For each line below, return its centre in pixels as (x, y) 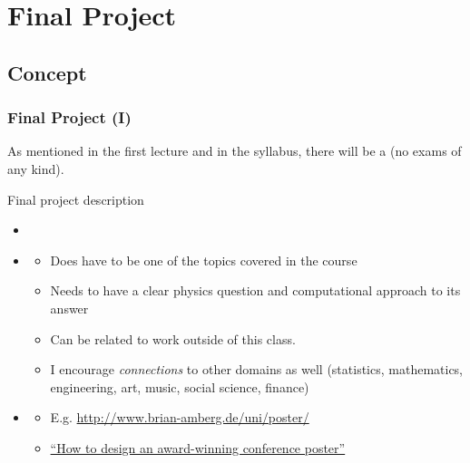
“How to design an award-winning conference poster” (198, 447)
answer (69, 308)
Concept (47, 72)
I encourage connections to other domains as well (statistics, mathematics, (257, 369)
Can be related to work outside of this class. (173, 338)
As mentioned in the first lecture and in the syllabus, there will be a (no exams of (235, 151)
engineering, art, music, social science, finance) (180, 386)
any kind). (36, 168)
